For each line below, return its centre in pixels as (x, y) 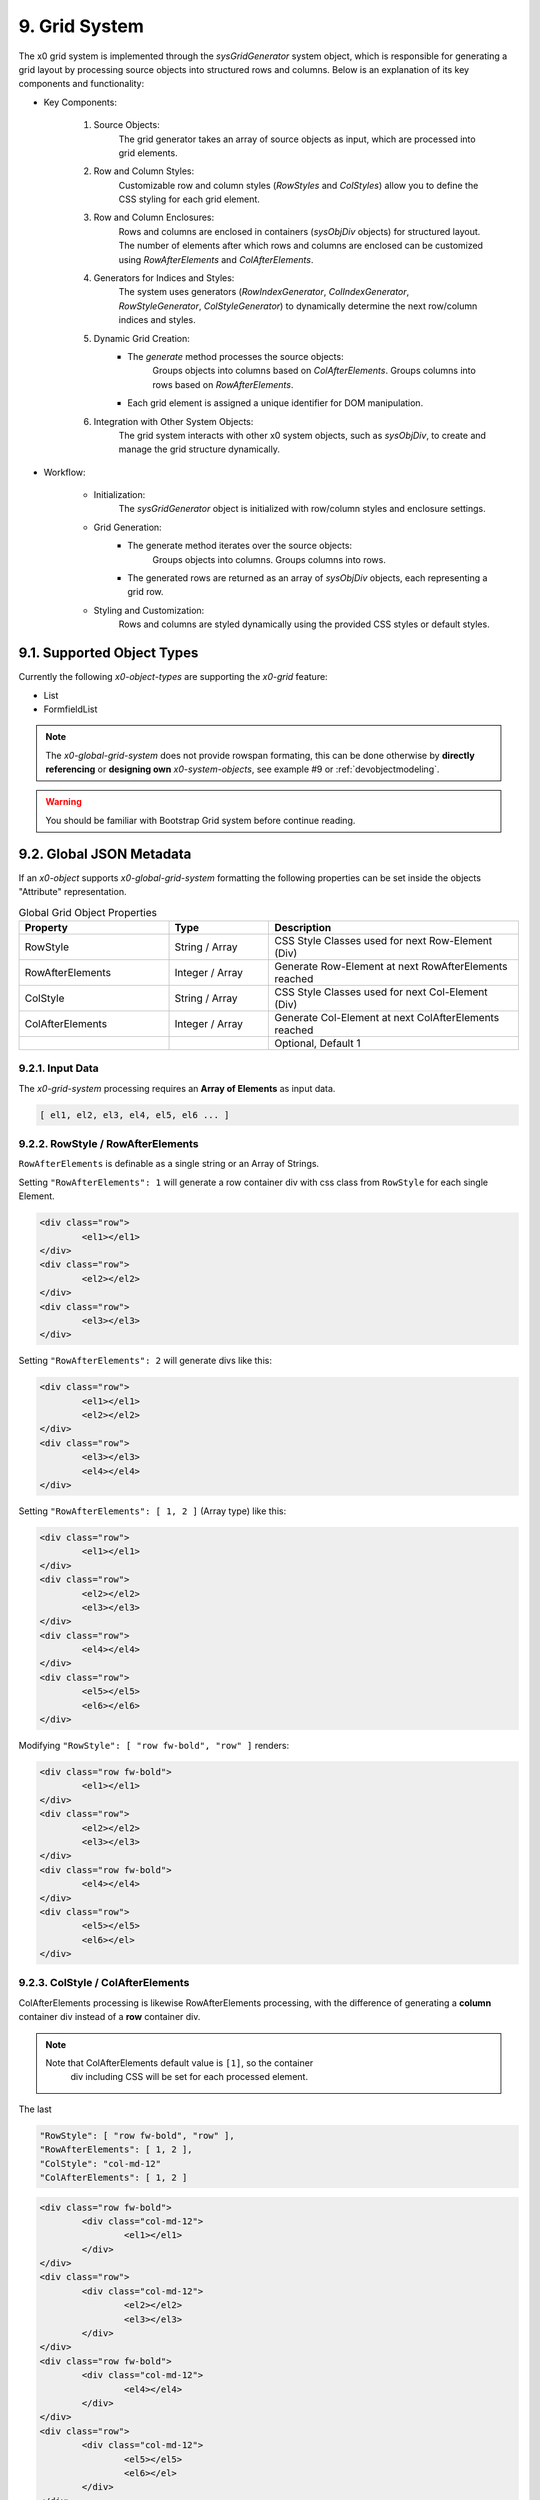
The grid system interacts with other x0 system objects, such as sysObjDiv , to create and (302, 435)
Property (46, 927)
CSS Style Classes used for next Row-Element (383, 940)
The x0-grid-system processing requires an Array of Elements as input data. (177, 1088)
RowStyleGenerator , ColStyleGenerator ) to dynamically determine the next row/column (298, 306)
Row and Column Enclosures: (154, 217)
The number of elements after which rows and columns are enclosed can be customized (301, 246)
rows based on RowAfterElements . (223, 384)
